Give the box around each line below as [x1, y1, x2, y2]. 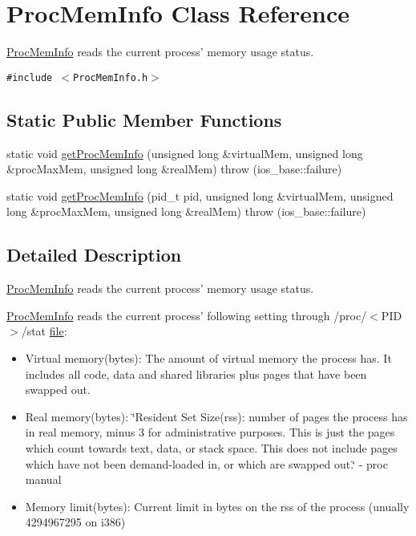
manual [25, 471, 62, 488]
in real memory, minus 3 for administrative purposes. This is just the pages [25, 424, 395, 441]
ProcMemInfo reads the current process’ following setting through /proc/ [6, 307, 367, 323]
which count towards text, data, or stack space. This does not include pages [25, 439, 398, 456]
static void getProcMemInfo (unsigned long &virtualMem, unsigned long [6, 144, 363, 161]
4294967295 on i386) [25, 514, 126, 530]
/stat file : [21, 323, 67, 339]
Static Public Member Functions [6, 107, 282, 132]
